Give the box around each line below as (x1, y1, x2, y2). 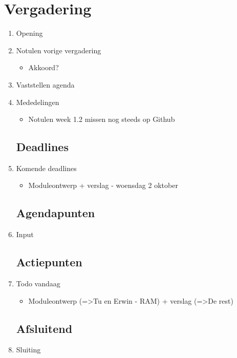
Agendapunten (16, 205, 95, 221)
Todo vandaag (16, 278, 60, 289)
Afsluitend (16, 320, 73, 336)
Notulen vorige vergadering (16, 45, 101, 55)
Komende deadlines (16, 162, 77, 173)
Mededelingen (16, 96, 59, 107)
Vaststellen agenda (16, 79, 75, 90)
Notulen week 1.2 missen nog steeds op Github (28, 114, 175, 124)
